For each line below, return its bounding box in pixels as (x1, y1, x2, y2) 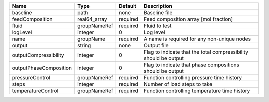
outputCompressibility (12, 52, 64, 58)
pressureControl (12, 74, 51, 81)
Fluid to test (143, 22, 172, 29)
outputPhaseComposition (12, 65, 72, 71)
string (77, 42, 91, 49)
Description (143, 3, 173, 9)
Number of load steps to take (143, 81, 213, 87)
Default (119, 3, 137, 9)
